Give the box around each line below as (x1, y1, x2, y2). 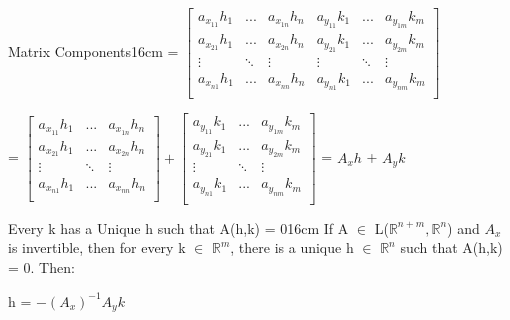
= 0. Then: (8, 256, 75, 277)
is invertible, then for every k (8, 237, 186, 258)
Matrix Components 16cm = (8, 41, 179, 62)
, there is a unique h (230, 237, 354, 258)
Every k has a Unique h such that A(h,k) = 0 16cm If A (8, 217, 349, 238)
